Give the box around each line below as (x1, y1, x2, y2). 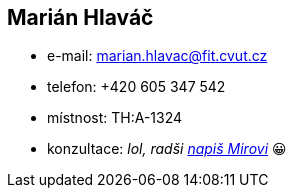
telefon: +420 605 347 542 (47, 78, 226, 96)
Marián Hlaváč (7, 5, 154, 30)
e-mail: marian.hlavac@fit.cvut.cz (47, 47, 268, 65)
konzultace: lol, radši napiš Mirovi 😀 (47, 140, 287, 158)
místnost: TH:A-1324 (47, 109, 183, 127)
